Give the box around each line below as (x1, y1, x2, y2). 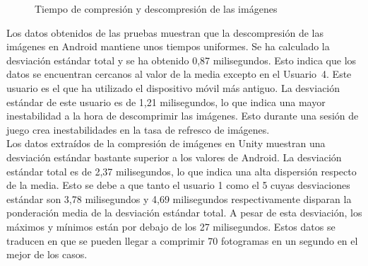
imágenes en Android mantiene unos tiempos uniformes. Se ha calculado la (6, 39, 330, 54)
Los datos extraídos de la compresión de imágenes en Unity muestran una (6, 136, 326, 151)
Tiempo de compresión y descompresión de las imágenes (35, 1, 278, 16)
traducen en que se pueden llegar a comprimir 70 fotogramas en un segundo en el (6, 233, 358, 248)
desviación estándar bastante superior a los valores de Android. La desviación (6, 149, 342, 164)
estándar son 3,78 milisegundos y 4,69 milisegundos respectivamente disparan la (6, 191, 352, 206)
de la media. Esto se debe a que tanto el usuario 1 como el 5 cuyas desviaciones (6, 178, 350, 192)
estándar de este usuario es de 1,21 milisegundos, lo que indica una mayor (6, 94, 326, 109)
